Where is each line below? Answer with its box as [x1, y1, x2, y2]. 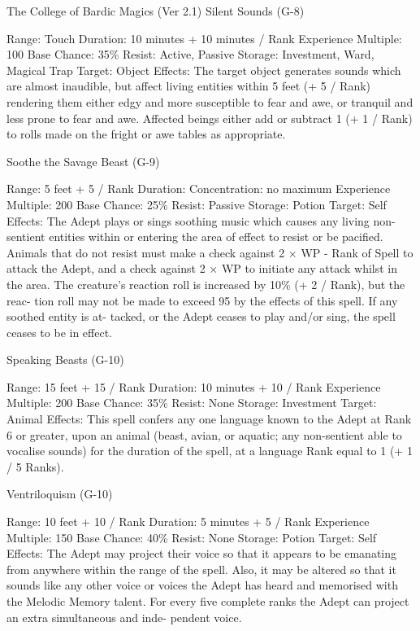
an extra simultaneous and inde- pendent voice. [6, 608, 242, 625]
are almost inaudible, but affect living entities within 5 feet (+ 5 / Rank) [6, 77, 370, 94]
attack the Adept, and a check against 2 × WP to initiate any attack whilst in [6, 260, 397, 277]
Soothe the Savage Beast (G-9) [6, 152, 160, 169]
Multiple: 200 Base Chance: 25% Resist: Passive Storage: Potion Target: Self [6, 195, 387, 213]
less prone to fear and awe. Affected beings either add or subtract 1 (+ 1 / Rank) [6, 109, 413, 126]
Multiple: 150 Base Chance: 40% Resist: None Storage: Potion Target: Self [6, 528, 377, 546]
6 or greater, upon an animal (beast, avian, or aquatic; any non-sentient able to [6, 426, 402, 443]
